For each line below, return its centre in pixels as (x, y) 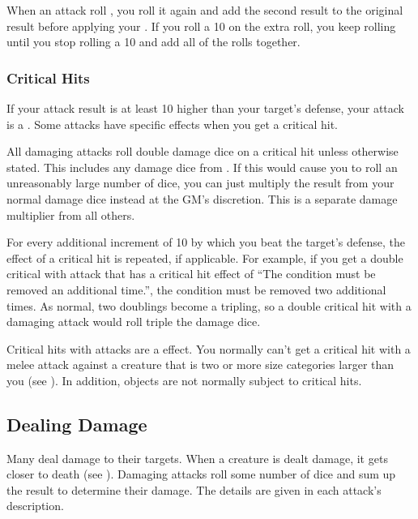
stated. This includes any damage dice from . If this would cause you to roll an (202, 167)
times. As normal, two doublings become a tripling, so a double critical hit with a (209, 305)
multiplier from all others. (71, 214)
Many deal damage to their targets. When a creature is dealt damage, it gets (197, 458)
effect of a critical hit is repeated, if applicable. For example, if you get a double (205, 257)
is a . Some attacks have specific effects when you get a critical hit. (172, 124)
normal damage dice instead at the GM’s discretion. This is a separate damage (202, 198)
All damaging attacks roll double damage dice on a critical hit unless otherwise (203, 151)
